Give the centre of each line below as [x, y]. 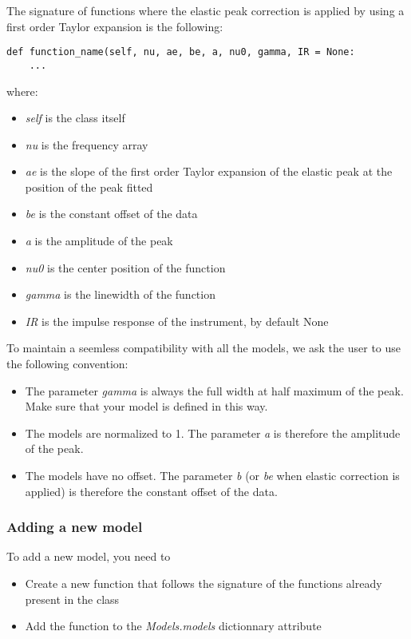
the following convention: [67, 364]
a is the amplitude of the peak [99, 241]
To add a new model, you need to [89, 556]
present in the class [72, 599]
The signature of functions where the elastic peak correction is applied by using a [205, 10]
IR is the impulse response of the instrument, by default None [177, 321]
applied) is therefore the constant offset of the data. [151, 491]
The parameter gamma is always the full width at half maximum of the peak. [214, 390]
